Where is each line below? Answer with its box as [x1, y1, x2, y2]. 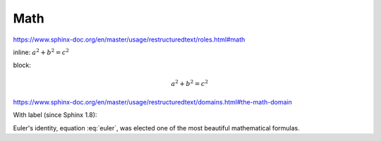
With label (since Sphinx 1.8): [13, 111, 97, 119]
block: [13, 61, 32, 70]
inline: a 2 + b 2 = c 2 [13, 47, 70, 56]
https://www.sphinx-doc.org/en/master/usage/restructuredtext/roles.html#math [13, 35, 246, 44]
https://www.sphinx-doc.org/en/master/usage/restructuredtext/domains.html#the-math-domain [13, 97, 292, 106]
